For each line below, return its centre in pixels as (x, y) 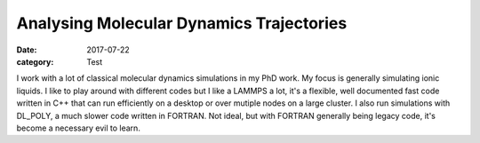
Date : (27, 50)
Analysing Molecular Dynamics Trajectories (182, 23)
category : (35, 61)
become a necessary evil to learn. (79, 128)
